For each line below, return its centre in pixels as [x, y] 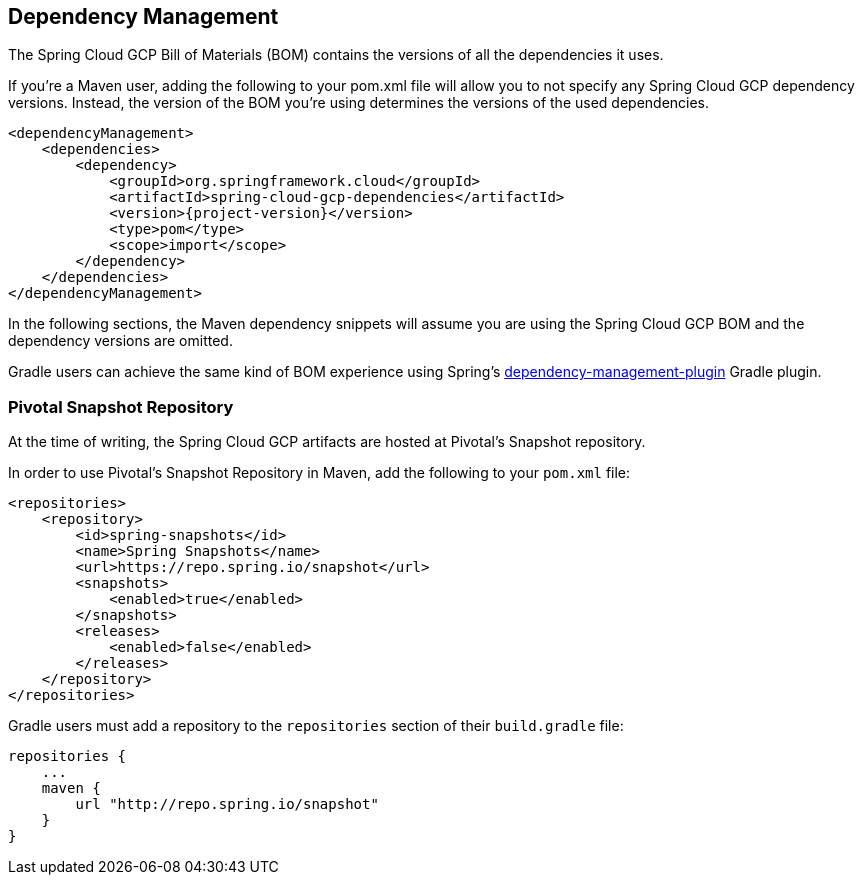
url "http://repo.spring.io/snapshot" [227, 804]
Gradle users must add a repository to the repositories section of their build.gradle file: [316, 726]
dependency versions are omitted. [120, 341]
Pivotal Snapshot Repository [121, 406]
